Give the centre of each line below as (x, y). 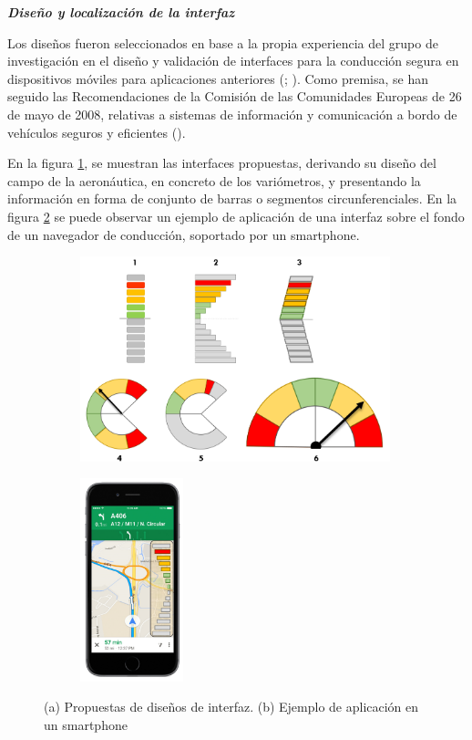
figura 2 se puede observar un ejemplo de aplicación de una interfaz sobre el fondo (236, 216)
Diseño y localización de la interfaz (121, 12)
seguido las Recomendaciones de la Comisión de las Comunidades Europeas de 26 (235, 96)
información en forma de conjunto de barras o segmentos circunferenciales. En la (232, 198)
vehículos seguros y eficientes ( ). (97, 132)
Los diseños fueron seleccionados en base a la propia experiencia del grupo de (223, 42)
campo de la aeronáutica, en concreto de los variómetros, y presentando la (214, 180)
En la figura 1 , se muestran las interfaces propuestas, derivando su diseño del (222, 163)
